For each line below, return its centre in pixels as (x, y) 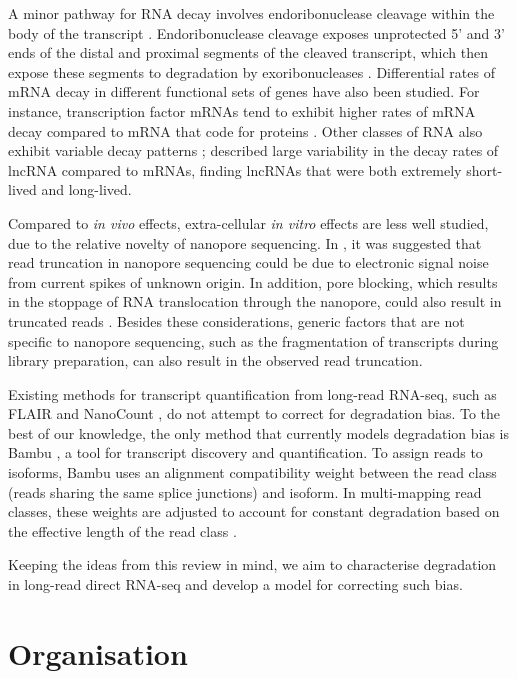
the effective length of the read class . (122, 530)
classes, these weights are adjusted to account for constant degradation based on (254, 511)
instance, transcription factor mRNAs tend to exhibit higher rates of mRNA (242, 110)
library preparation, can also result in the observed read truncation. (215, 360)
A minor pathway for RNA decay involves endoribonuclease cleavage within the (251, 13)
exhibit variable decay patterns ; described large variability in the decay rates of (253, 150)
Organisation (98, 652)
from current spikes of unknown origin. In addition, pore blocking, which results (253, 281)
